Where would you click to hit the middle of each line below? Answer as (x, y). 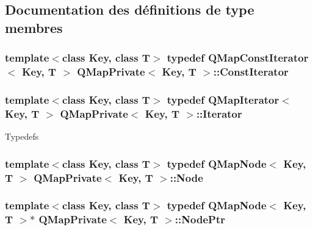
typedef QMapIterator (223, 99)
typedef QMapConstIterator (238, 58)
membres (34, 27)
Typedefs (22, 136)
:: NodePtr (200, 219)
